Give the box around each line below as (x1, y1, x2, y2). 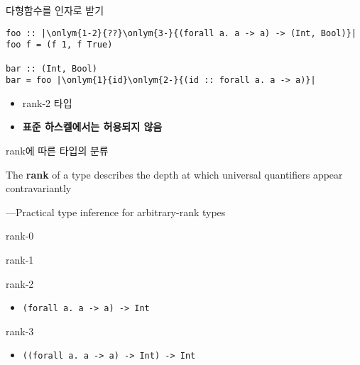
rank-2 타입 (22, 95, 72, 110)
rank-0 (6, 228, 34, 243)
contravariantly (6, 181, 72, 196)
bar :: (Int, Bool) (6, 63, 97, 74)
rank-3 (6, 323, 34, 338)
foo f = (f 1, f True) (6, 40, 113, 50)
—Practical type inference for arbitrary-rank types (6, 204, 226, 219)
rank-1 (6, 252, 34, 267)
